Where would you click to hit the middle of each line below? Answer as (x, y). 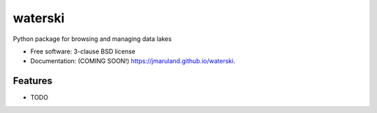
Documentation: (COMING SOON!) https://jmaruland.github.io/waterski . (133, 61)
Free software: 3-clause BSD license (83, 51)
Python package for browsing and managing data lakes (93, 39)
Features (32, 81)
